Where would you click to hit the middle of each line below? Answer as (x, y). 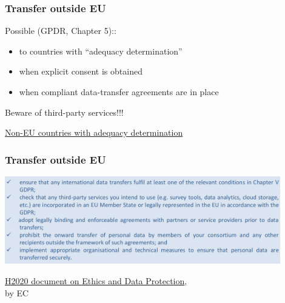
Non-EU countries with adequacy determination (94, 132)
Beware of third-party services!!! (64, 112)
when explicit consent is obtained (81, 71)
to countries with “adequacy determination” (101, 51)
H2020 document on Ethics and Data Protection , (96, 280)
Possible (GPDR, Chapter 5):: (61, 31)
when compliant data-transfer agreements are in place (119, 92)
